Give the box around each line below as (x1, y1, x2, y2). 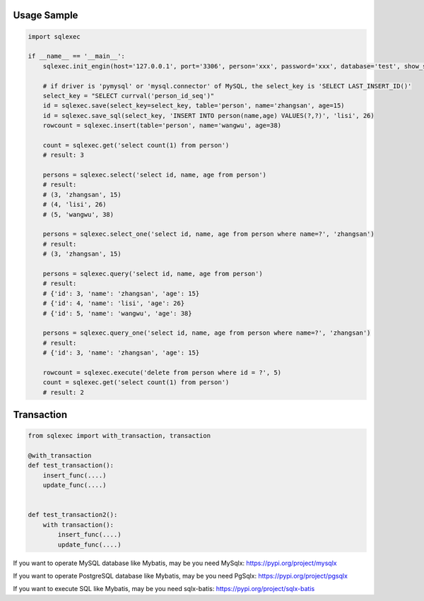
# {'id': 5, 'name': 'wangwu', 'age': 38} (42, 309, 192, 317)
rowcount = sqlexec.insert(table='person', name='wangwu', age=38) (42, 121, 282, 130)
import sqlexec (28, 32, 81, 40)
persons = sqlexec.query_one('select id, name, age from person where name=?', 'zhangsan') (42, 329, 371, 337)
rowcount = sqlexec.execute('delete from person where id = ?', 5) (42, 368, 282, 376)
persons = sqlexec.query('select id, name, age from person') (42, 269, 263, 278)
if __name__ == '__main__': (28, 52, 125, 60)
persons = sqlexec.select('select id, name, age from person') (42, 171, 267, 179)
